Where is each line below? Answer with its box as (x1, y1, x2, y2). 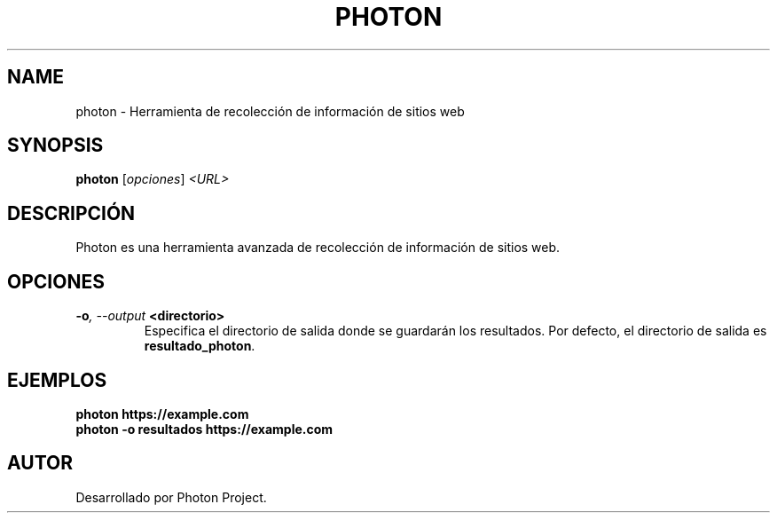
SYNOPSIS (7, 134, 104, 157)
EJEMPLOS (7, 368, 107, 391)
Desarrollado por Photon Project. (75, 489, 267, 505)
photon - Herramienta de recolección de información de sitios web (75, 103, 465, 119)
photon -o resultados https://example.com (75, 421, 334, 437)
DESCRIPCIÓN (7, 201, 136, 225)
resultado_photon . (144, 338, 255, 354)
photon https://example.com (75, 406, 249, 422)
